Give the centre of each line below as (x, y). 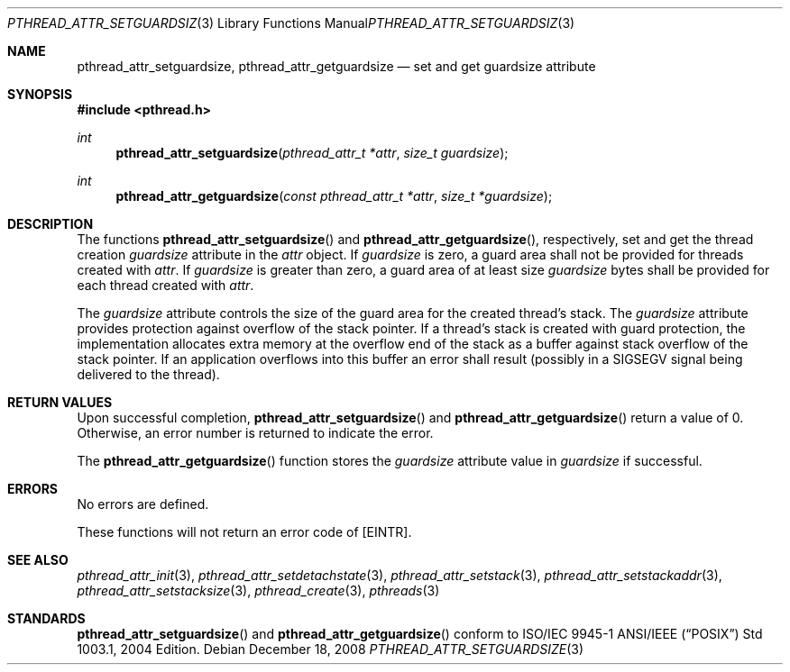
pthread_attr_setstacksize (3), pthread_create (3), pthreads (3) (258, 590)
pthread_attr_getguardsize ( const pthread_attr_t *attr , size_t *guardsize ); (334, 196)
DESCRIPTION (51, 224)
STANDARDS (46, 618)
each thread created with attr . (165, 285)
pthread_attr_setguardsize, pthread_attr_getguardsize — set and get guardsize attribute (336, 66)
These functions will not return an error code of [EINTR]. (244, 532)
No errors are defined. (143, 504)
